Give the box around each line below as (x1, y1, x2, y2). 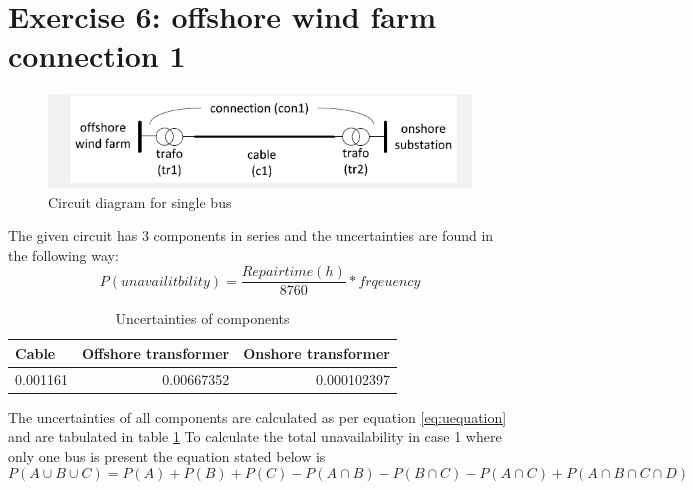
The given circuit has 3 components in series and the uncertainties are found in (8, 225, 494, 246)
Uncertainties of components (115, 308, 290, 329)
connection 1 (8, 35, 186, 76)
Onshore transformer (243, 342, 390, 363)
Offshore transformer (81, 342, 230, 363)
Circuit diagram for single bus (48, 191, 232, 212)
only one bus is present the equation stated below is (8, 446, 326, 467)
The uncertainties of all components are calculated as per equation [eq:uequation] (8, 406, 507, 427)
